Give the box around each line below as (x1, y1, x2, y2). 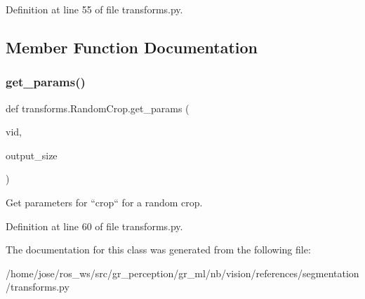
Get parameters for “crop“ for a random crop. (6, 194, 203, 209)
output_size (6, 147, 58, 162)
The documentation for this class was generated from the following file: (6, 242, 311, 257)
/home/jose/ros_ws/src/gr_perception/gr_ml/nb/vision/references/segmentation (6, 265, 359, 280)
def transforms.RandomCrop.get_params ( (6, 100, 190, 115)
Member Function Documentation (6, 36, 258, 58)
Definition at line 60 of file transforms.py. (6, 218, 183, 233)
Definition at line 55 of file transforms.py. (6, 2, 183, 16)
